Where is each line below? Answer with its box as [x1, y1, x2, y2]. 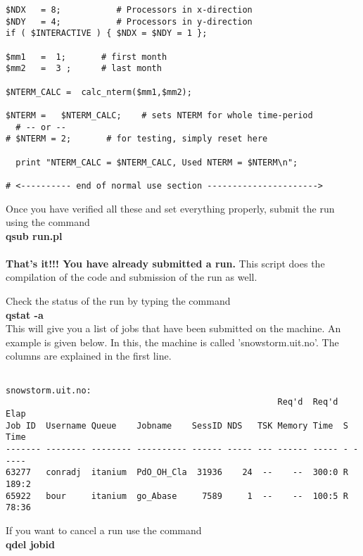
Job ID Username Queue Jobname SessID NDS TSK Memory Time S [6, 420, 348, 431]
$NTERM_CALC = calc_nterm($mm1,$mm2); [6, 87, 192, 97]
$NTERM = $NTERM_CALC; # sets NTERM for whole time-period [6, 110, 313, 120]
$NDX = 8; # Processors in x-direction [6, 5, 253, 15]
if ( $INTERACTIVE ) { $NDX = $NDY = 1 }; [6, 28, 208, 39]
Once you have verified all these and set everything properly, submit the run [6, 201, 335, 215]
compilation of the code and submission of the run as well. [6, 270, 257, 284]
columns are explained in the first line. [6, 348, 172, 363]
